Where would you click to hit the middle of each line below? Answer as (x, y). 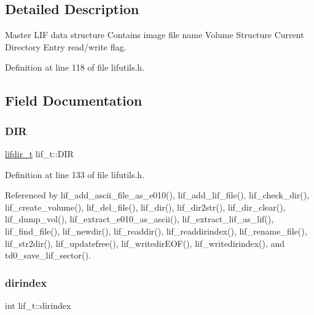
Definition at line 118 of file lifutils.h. (75, 67)
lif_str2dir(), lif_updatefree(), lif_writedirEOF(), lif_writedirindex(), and (145, 243)
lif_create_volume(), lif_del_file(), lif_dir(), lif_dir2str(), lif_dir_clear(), (145, 207)
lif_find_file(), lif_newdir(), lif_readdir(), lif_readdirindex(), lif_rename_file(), (156, 231)
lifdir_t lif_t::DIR (39, 153)
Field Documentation (74, 100)
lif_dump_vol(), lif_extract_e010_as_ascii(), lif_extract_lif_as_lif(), (139, 219)
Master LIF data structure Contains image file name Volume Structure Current (155, 35)
